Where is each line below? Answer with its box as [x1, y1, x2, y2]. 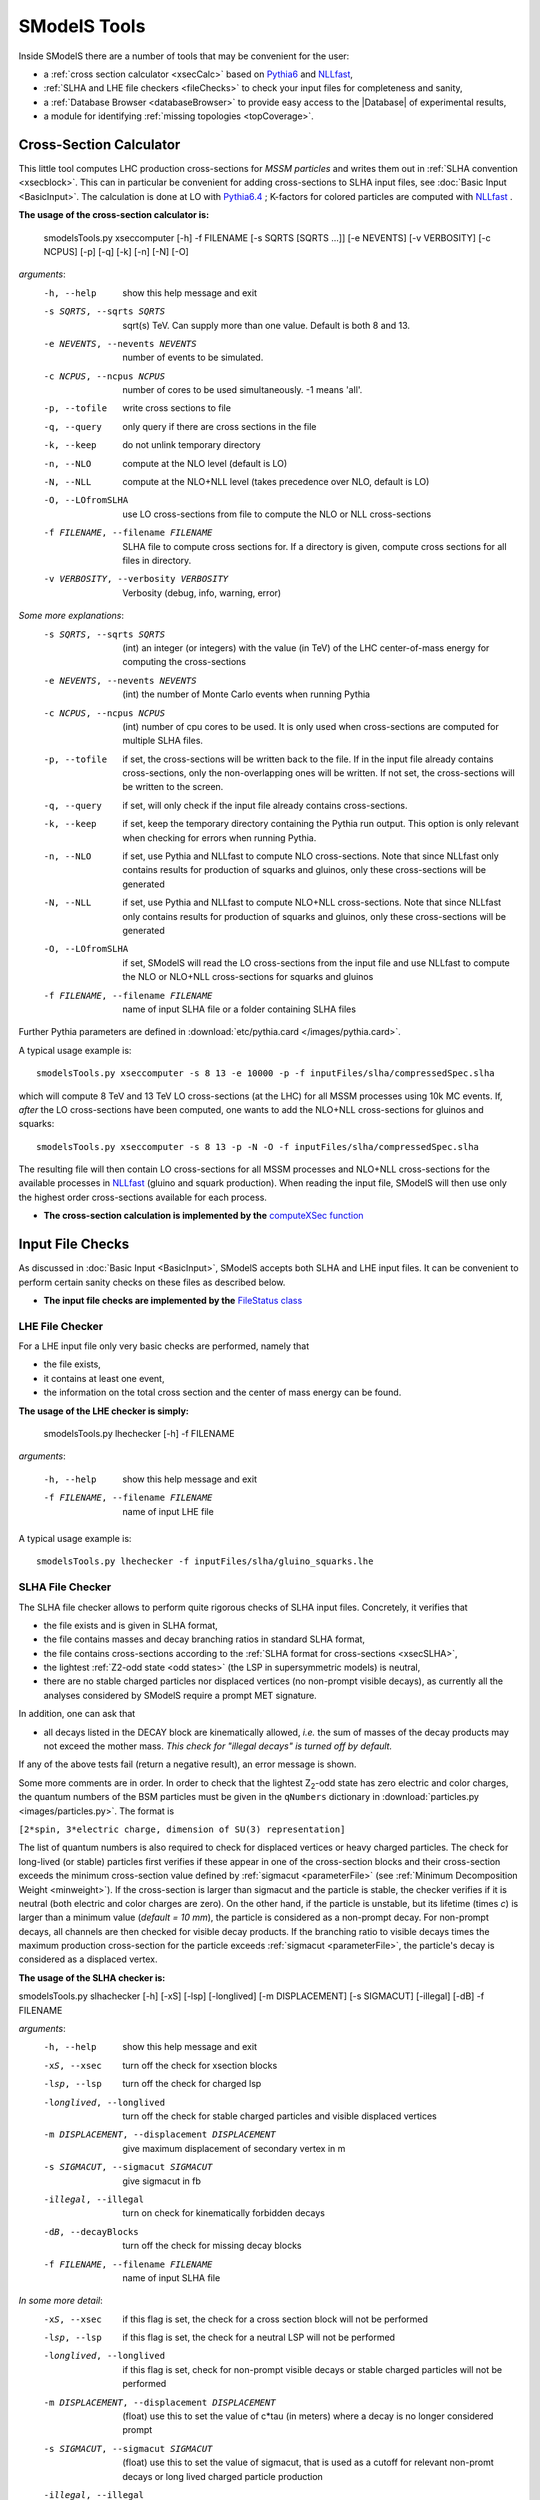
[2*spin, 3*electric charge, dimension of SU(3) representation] [18, 1823, 346, 1835]
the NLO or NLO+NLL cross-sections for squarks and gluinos [122, 971, 374, 983]
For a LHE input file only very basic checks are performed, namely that [18, 1340, 310, 1352]
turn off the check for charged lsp [122, 2078, 262, 2090]
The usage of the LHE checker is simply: [18, 1405, 190, 1417]
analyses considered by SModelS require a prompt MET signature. [43, 1689, 317, 1701]
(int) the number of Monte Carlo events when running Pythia [122, 688, 370, 700]
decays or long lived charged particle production [122, 2470, 324, 2482]
